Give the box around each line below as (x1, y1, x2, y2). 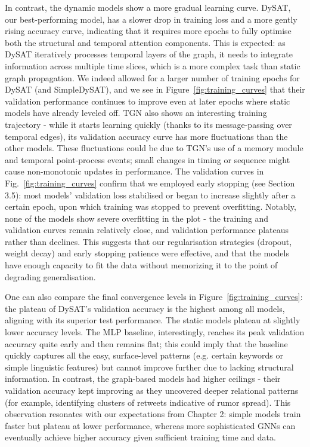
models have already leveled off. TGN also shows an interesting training (5, 106, 267, 119)
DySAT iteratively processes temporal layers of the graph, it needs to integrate (5, 48, 293, 60)
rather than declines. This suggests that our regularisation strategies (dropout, (5, 235, 292, 247)
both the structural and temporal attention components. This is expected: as (5, 36, 286, 48)
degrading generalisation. (5, 270, 96, 283)
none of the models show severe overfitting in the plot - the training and (5, 212, 269, 224)
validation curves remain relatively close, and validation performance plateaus (5, 223, 289, 236)
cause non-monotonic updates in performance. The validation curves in (5, 165, 264, 177)
